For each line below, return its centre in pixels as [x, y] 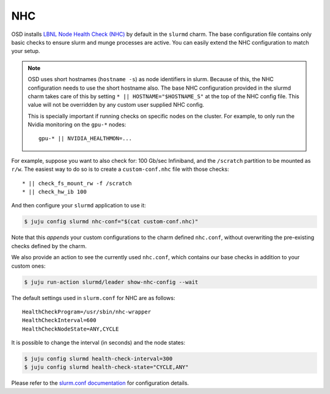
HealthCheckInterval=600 [59, 321]
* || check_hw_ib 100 [54, 192]
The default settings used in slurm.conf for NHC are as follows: [93, 298]
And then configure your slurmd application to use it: [79, 206]
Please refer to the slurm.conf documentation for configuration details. [100, 383]
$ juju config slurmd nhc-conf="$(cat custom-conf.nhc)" [111, 222]
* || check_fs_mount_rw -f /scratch [77, 183]
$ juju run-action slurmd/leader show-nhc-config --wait [111, 282]
